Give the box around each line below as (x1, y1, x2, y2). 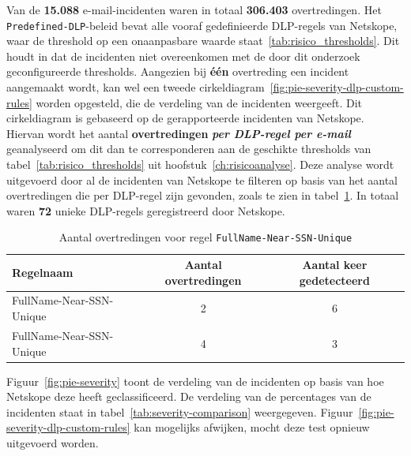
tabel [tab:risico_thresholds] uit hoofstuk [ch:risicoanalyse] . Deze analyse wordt (6, 156, 394, 172)
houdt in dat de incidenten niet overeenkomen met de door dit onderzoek (6, 47, 360, 64)
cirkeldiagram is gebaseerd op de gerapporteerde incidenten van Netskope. (6, 110, 364, 126)
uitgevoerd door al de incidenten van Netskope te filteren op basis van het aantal (6, 171, 398, 188)
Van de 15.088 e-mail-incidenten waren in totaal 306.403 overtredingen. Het (6, 2, 382, 17)
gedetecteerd (299, 271, 370, 288)
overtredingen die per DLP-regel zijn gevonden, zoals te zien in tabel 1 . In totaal (6, 187, 399, 204)
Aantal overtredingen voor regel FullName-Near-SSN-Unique (58, 229, 353, 245)
